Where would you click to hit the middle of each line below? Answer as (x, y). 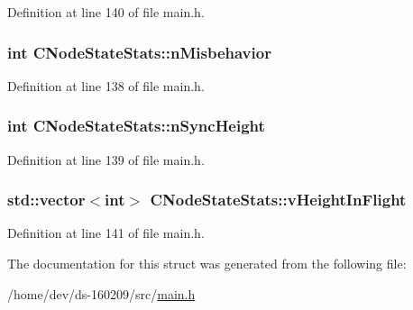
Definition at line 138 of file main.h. (106, 85)
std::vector (46, 200)
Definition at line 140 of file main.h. (106, 12)
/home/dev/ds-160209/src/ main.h (101, 293)
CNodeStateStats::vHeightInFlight (278, 200)
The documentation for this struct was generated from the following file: (207, 264)
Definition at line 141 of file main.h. (106, 233)
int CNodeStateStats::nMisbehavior (139, 52)
